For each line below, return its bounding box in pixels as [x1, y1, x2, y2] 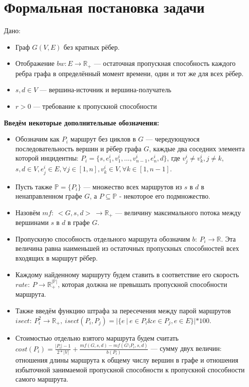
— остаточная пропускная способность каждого [94, 58, 236, 68]
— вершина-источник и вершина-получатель [39, 84, 172, 95]
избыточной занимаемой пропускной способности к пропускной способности [15, 364, 245, 374]
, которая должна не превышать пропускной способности [57, 279, 227, 289]
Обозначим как [15, 134, 60, 144]
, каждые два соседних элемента [149, 143, 245, 153]
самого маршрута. [15, 374, 69, 384]
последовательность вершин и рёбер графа [15, 143, 142, 153]
